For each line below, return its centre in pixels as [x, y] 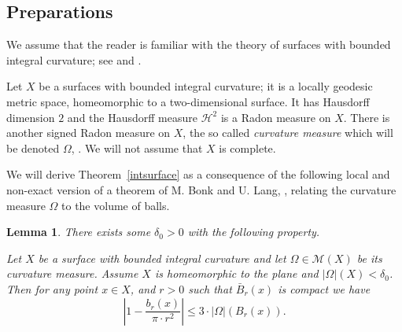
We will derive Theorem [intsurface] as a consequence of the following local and [198, 174]
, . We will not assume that [137, 148]
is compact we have [324, 288]
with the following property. [254, 232]
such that [210, 288]
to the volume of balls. [116, 205]
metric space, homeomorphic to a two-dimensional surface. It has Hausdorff [188, 101]
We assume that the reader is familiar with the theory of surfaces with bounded [199, 44]
